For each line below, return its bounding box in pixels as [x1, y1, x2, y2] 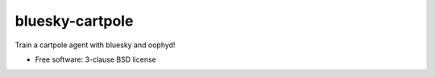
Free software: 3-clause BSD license [35, 55, 156, 64]
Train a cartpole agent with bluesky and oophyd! [14, 40, 176, 50]
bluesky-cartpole [14, 12, 134, 30]
